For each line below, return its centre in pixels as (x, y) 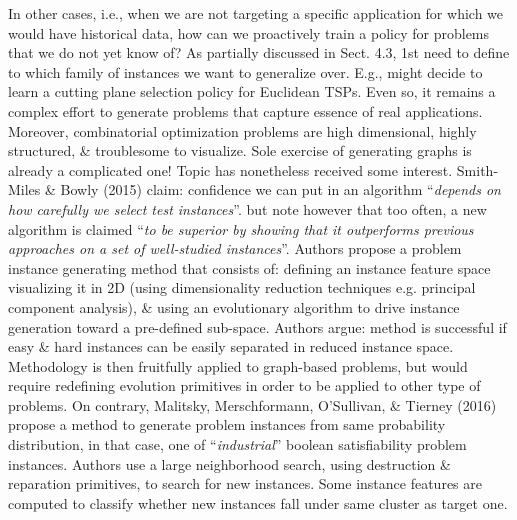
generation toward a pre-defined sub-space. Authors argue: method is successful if (257, 326)
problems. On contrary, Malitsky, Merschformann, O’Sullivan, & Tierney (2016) (252, 404)
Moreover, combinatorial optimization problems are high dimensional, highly (242, 130)
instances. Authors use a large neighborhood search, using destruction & (229, 463)
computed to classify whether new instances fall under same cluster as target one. (258, 502)
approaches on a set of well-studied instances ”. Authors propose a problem (235, 248)
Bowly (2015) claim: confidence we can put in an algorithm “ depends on (280, 189)
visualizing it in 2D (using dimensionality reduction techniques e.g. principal (242, 287)
